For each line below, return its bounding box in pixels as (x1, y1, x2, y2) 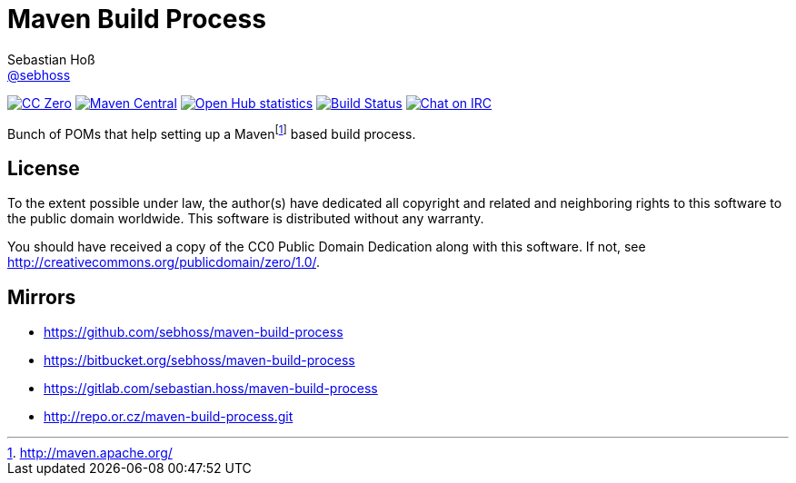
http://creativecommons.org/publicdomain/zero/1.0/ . (7, 254, 321, 271)
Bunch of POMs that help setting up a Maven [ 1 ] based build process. (7, 123, 416, 142)
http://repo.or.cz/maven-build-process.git (44, 409, 294, 425)
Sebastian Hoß (7, 51, 95, 67)
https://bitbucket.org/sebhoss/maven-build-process (44, 352, 355, 369)
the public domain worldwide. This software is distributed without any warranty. (7, 211, 484, 227)
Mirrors (7, 285, 76, 309)
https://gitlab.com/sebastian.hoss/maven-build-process (44, 380, 378, 397)
